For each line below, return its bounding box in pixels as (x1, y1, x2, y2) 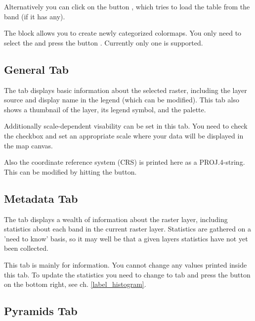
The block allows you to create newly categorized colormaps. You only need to (4, 28, 242, 38)
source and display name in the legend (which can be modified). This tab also (4, 94, 239, 105)
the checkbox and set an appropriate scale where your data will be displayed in (4, 130, 244, 140)
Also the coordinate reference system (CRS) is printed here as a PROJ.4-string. (4, 157, 245, 167)
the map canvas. (4, 140, 53, 150)
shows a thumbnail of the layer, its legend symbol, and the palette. (4, 104, 206, 114)
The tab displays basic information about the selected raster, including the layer (4, 85, 247, 95)
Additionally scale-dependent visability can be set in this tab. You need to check (4, 121, 248, 131)
